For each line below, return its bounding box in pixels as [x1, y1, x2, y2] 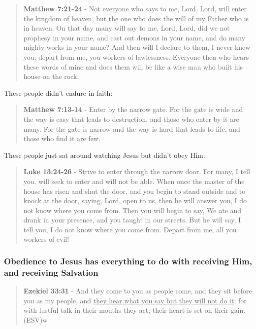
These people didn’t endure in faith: [4, 87, 113, 98]
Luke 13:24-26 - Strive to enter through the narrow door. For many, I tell [23, 166, 250, 177]
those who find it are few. [23, 133, 100, 144]
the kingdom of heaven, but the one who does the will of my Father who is [23, 13, 249, 23]
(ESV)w [23, 314, 48, 325]
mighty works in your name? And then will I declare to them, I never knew [23, 42, 251, 52]
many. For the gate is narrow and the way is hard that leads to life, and [23, 123, 240, 134]
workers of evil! [23, 234, 69, 244]
